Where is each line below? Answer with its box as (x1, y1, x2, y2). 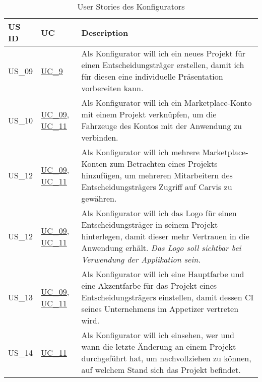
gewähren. (81, 193, 117, 204)
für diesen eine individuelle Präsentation (81, 71, 223, 82)
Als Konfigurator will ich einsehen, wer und (81, 329, 235, 341)
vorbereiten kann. (81, 82, 144, 94)
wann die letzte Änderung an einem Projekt (81, 341, 236, 352)
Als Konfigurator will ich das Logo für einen (81, 207, 237, 219)
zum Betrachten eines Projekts (109, 158, 218, 169)
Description (81, 26, 128, 38)
